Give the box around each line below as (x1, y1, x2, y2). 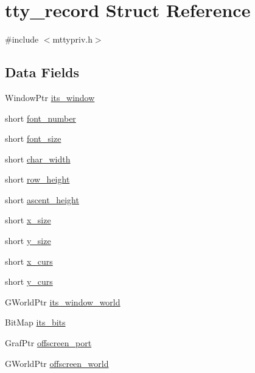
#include (5, 33, 39, 46)
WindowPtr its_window (5, 91, 95, 103)
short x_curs (5, 254, 53, 267)
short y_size (5, 234, 51, 247)
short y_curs (5, 275, 53, 288)
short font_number (5, 111, 76, 124)
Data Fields (5, 63, 80, 82)
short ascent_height (5, 193, 79, 206)
